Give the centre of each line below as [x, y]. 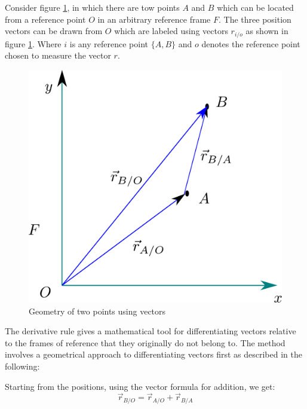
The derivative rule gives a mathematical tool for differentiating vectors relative [151, 331]
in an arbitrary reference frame [154, 19]
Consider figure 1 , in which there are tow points [92, 7]
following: [22, 366]
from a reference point [45, 19]
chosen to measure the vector [58, 55]
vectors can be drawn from [54, 31]
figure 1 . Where [33, 43]
